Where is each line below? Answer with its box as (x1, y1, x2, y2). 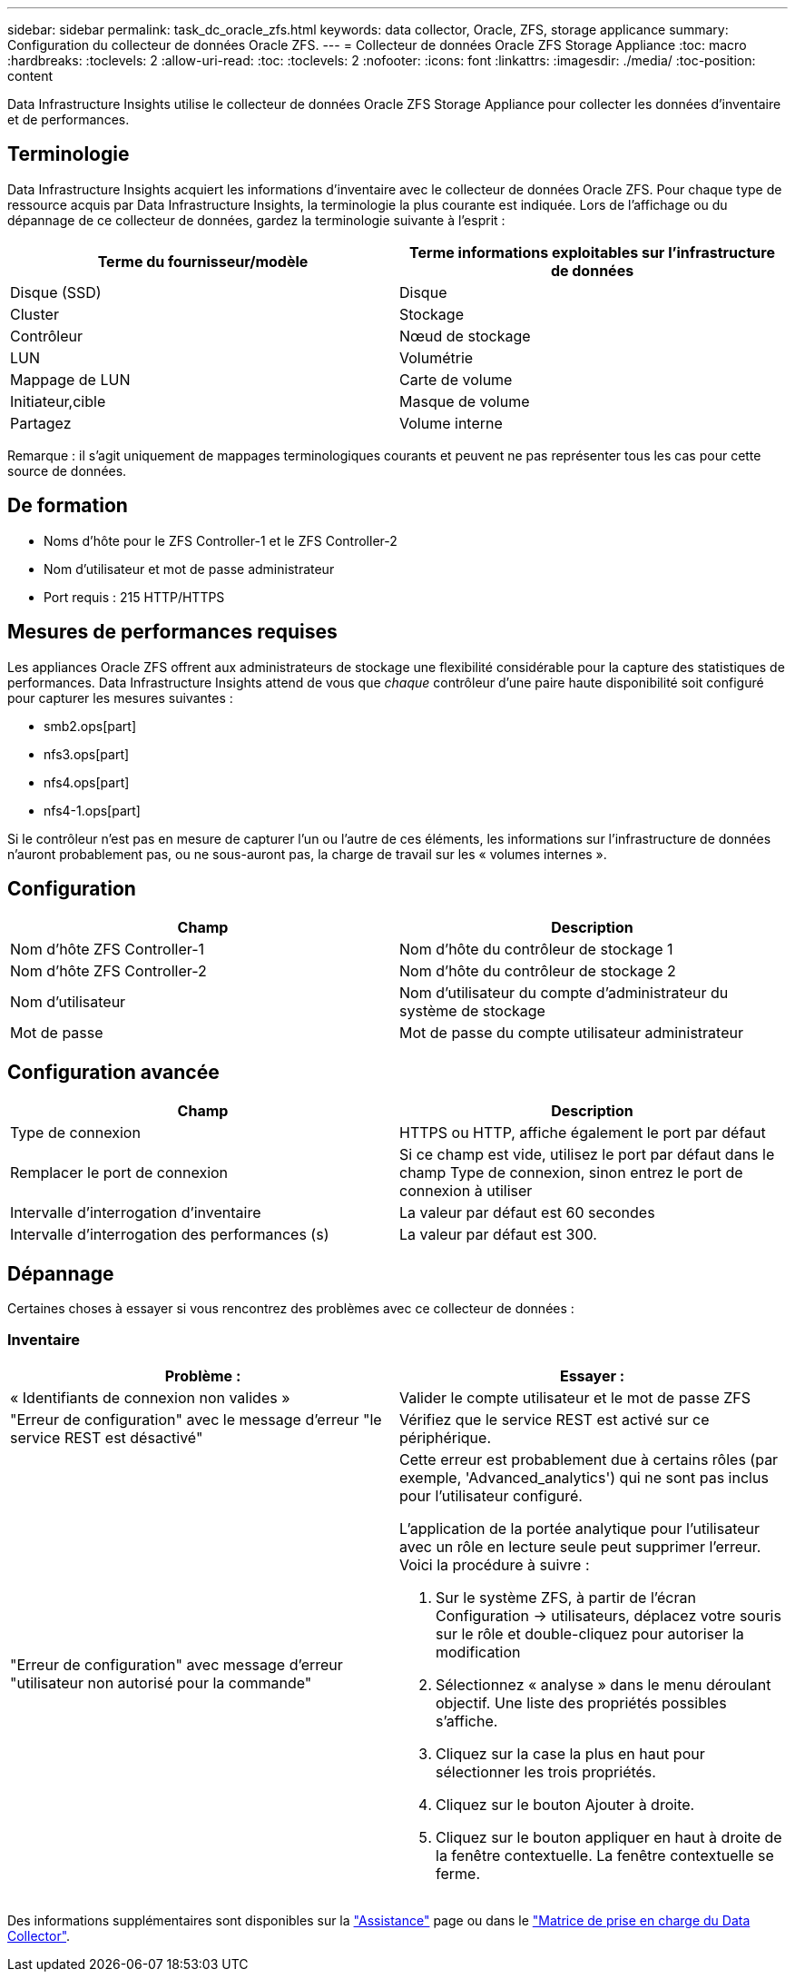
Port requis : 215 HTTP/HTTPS (44, 589, 225, 605)
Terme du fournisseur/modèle (97, 252, 309, 271)
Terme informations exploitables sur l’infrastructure (409, 242, 775, 262)
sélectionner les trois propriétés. (436, 1762, 656, 1781)
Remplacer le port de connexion (10, 1163, 229, 1182)
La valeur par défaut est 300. (399, 1225, 597, 1244)
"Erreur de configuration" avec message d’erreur (10, 1655, 343, 1674)
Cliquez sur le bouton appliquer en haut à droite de (436, 1827, 782, 1846)
